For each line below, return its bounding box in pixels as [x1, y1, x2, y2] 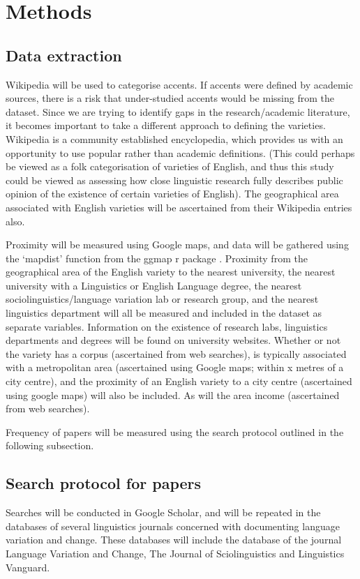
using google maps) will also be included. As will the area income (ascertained [6, 387, 340, 402]
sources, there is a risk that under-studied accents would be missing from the [6, 91, 334, 105]
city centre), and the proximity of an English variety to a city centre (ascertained [6, 374, 352, 389]
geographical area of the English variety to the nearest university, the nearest [6, 264, 336, 279]
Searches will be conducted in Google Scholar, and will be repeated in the [6, 505, 321, 520]
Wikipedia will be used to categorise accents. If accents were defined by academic [6, 77, 353, 91]
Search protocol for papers [6, 472, 202, 494]
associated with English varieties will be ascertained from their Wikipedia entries [6, 200, 352, 214]
